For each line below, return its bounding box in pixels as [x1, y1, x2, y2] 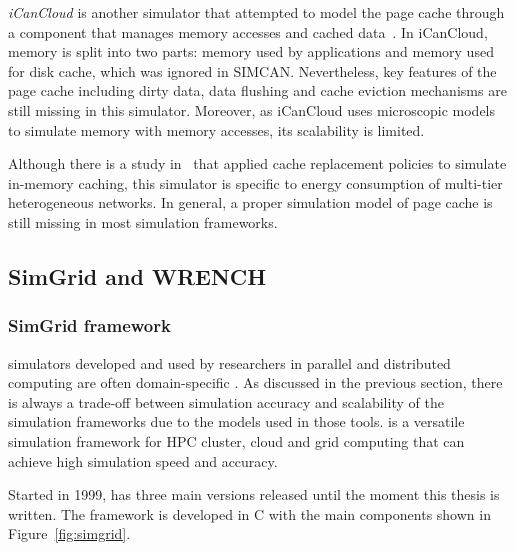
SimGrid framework [8, 313, 171, 338]
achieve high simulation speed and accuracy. [8, 450, 278, 471]
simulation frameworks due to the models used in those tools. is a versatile [8, 411, 465, 432]
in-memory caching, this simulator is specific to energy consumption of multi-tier [8, 172, 503, 193]
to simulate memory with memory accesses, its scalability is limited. [8, 119, 425, 140]
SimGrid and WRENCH [8, 260, 267, 291]
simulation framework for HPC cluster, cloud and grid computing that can [8, 430, 465, 451]
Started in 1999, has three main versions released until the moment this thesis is [8, 484, 500, 505]
